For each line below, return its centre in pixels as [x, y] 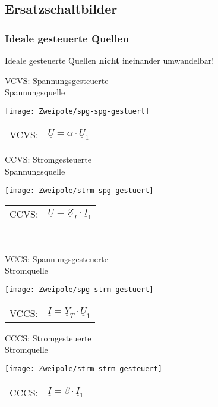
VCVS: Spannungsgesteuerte [57, 80]
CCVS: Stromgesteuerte [48, 159]
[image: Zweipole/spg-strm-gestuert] [79, 290]
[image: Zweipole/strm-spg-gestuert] [79, 190]
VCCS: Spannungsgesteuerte [57, 258]
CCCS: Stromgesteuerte [48, 338]
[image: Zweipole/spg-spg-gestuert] [77, 111]
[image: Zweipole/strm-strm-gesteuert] [83, 369]
